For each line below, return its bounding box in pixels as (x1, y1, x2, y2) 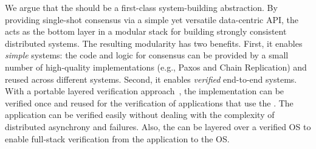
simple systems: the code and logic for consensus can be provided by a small (5, 49, 289, 61)
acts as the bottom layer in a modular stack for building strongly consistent (5, 25, 287, 38)
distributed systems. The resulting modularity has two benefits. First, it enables (5, 36, 303, 49)
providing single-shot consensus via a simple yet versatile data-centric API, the (5, 13, 299, 26)
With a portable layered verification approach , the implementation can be (5, 85, 284, 97)
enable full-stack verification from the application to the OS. (5, 132, 230, 145)
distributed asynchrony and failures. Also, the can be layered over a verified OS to (5, 120, 311, 133)
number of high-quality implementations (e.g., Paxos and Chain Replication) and (5, 60, 307, 73)
